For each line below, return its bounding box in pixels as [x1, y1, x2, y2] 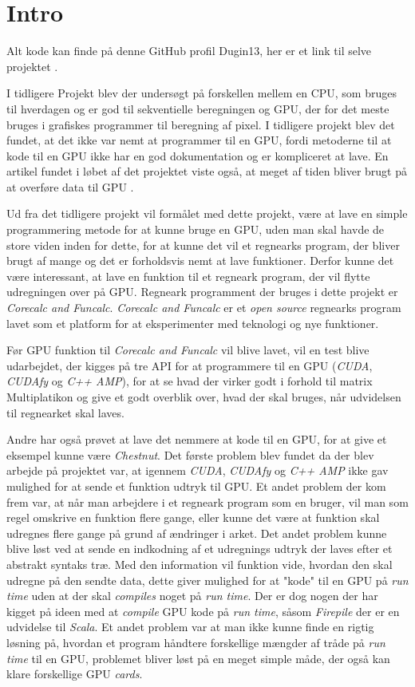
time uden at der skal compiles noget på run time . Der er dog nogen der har [6, 587, 378, 604]
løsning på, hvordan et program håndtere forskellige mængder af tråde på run [6, 634, 385, 650]
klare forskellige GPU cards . [6, 665, 143, 682]
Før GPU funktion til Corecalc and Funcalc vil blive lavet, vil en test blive [6, 342, 370, 358]
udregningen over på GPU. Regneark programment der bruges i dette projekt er [6, 283, 398, 300]
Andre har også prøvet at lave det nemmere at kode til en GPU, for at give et [6, 431, 387, 448]
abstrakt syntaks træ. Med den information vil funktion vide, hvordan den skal [6, 555, 393, 572]
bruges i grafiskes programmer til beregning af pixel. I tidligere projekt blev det [6, 116, 395, 132]
